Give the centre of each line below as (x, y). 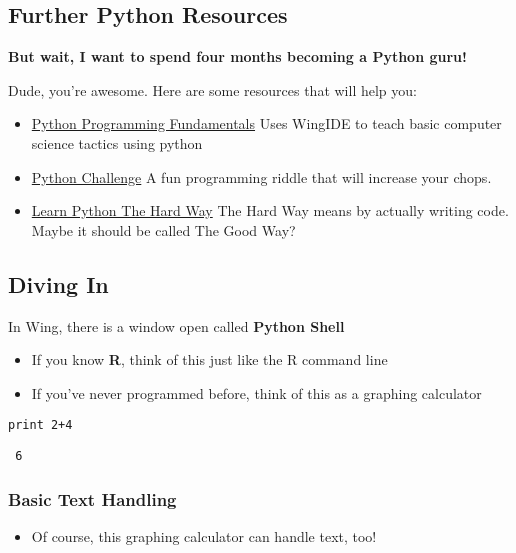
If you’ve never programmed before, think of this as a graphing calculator (256, 392)
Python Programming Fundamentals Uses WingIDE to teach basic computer (266, 123)
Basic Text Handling (92, 498)
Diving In (58, 283)
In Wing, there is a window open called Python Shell (176, 325)
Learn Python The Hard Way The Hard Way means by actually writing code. (270, 210)
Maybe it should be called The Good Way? (163, 229)
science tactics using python (117, 142)
